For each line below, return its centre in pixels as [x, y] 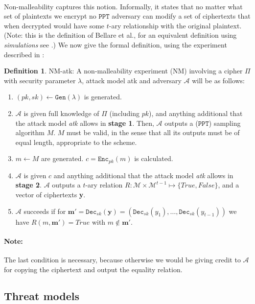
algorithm [30, 132]
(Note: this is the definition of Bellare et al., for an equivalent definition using [120, 35]
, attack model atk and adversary [132, 80]
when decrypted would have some [54, 25]
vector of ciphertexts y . [50, 194]
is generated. [103, 97]
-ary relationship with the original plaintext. [175, 25]
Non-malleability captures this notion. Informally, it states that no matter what [123, 6]
